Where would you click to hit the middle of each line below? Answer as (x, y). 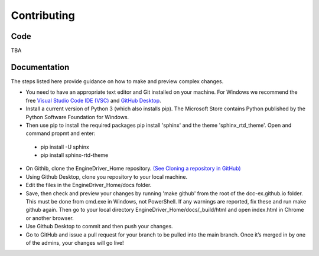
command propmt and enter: (61, 133)
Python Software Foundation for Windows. (77, 117)
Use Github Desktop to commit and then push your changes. (100, 227)
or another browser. (50, 218)
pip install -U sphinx (65, 147)
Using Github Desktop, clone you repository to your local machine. (107, 176)
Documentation (40, 67)
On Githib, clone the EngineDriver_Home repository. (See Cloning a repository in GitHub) (134, 169)
